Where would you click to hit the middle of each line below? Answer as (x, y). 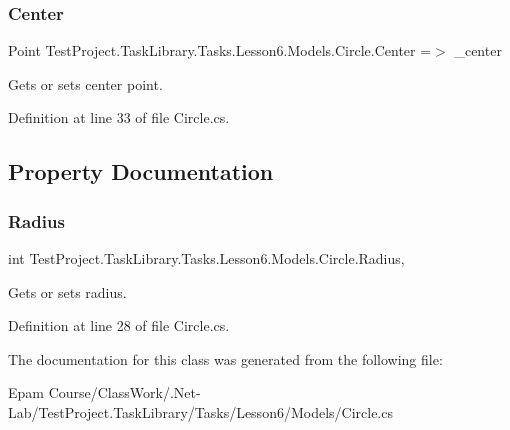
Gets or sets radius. (67, 291)
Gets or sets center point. (85, 83)
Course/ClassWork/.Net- (124, 392)
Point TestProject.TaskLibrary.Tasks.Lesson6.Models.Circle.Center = (220, 50)
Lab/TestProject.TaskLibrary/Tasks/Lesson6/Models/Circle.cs (200, 411)
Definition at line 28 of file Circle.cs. (119, 325)
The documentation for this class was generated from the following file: (225, 358)
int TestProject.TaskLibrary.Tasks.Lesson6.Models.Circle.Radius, (206, 258)
